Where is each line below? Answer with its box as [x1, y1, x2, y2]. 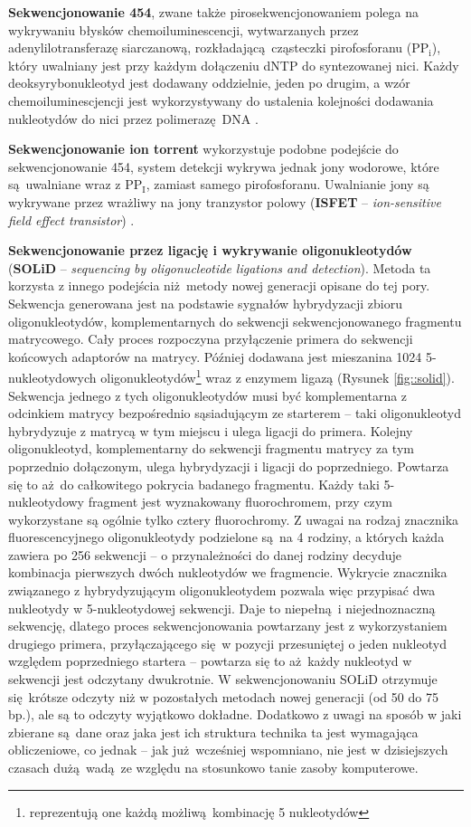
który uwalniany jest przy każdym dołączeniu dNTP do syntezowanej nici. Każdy [8, 55, 459, 74]
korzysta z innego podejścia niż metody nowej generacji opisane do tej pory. [8, 276, 430, 295]
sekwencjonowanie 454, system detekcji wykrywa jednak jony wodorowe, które [8, 157, 439, 176]
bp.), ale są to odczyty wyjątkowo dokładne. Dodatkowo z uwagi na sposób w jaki [8, 705, 462, 724]
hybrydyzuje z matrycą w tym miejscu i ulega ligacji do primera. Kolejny [8, 421, 413, 440]
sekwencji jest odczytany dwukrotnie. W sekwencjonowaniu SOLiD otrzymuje [8, 670, 438, 689]
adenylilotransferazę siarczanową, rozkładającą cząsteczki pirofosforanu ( [8, 38, 412, 57]
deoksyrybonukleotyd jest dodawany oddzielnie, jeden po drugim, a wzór [8, 73, 410, 92]
